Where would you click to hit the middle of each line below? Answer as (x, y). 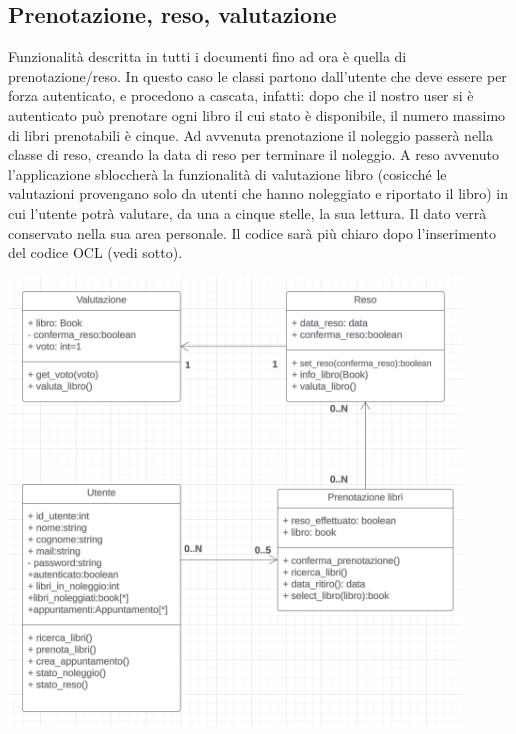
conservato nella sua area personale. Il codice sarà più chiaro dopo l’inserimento (252, 232)
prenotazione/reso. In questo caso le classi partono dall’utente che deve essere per (257, 75)
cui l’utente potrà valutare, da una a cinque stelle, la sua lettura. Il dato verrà (247, 212)
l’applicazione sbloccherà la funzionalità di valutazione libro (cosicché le (227, 173)
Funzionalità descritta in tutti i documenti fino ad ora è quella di (207, 56)
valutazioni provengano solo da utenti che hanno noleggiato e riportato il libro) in (258, 193)
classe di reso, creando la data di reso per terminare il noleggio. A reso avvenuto (254, 154)
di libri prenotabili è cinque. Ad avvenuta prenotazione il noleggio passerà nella (250, 134)
